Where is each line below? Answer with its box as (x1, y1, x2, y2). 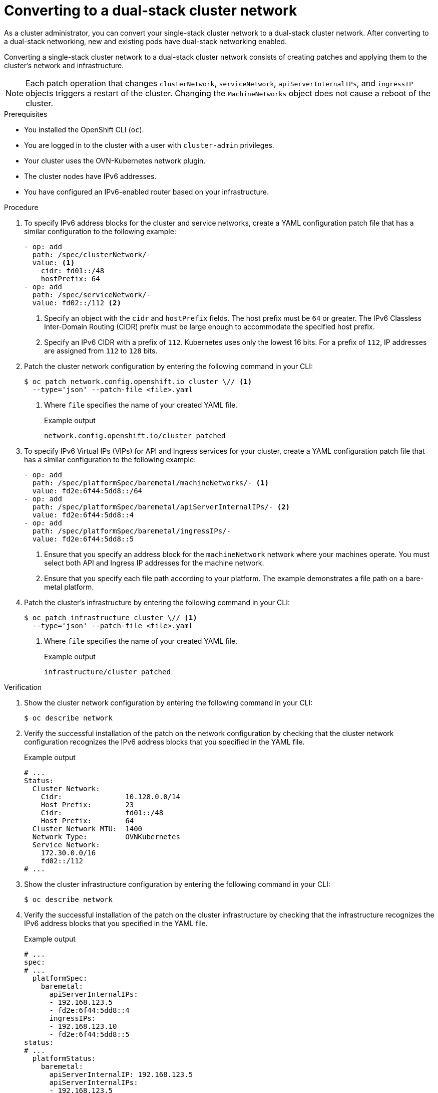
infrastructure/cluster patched (44, 667, 171, 676)
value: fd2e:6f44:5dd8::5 (32, 534, 134, 543)
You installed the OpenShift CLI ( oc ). (24, 125, 144, 134)
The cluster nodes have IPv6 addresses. (24, 171, 157, 180)
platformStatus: (32, 1054, 96, 1062)
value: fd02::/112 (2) (32, 298, 121, 307)
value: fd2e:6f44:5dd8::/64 (32, 486, 143, 495)
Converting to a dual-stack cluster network (4, 2, 297, 19)
